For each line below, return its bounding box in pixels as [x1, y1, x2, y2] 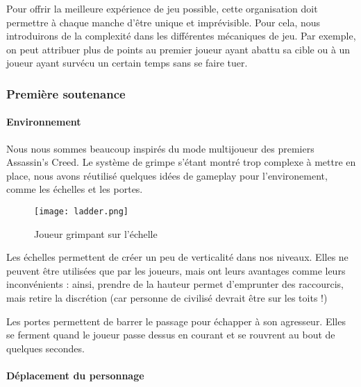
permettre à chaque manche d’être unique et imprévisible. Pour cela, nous [6, 15, 321, 29]
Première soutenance [6, 85, 126, 102]
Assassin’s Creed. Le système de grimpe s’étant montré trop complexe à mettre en [6, 155, 356, 169]
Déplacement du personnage [6, 368, 144, 382]
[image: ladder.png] [34, 206, 129, 216]
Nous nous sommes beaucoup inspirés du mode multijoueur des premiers [6, 141, 314, 155]
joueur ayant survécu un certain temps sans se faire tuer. [6, 55, 248, 70]
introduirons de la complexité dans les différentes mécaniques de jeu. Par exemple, [6, 28, 356, 43]
